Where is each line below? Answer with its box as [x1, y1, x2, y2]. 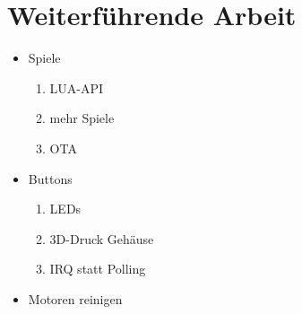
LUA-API [49, 78, 104, 97]
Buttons [28, 169, 73, 188]
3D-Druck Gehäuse [49, 229, 154, 248]
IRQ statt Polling [49, 259, 146, 278]
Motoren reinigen [28, 289, 123, 308]
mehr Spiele [49, 109, 115, 127]
